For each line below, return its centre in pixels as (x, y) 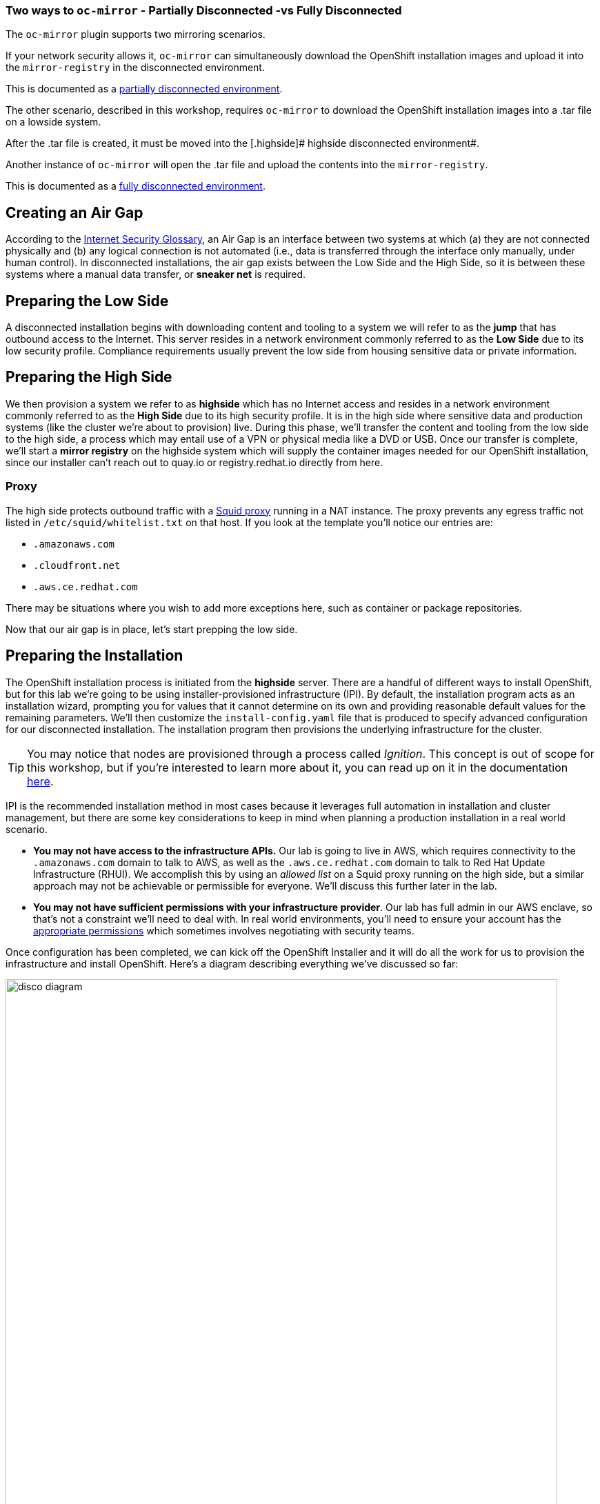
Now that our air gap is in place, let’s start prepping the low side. (152, 629)
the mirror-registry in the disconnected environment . (135, 68)
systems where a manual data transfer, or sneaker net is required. (156, 274)
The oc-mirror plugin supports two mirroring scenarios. (136, 34)
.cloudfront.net (77, 565)
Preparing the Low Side (87, 301)
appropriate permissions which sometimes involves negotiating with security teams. (224, 930)
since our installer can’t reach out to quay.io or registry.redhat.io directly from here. (194, 462)
